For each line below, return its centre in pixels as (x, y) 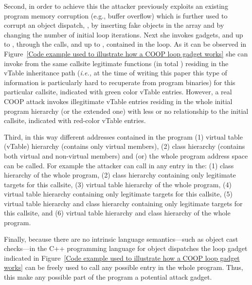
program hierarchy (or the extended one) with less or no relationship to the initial (126, 111)
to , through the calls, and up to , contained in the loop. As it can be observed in (125, 44)
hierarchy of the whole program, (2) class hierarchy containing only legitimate (120, 175)
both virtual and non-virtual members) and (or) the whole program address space (126, 155)
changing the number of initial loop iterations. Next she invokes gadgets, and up (124, 34)
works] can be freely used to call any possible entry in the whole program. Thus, (124, 267)
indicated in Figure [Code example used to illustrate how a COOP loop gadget (122, 258)
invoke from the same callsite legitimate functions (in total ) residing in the (116, 63)
